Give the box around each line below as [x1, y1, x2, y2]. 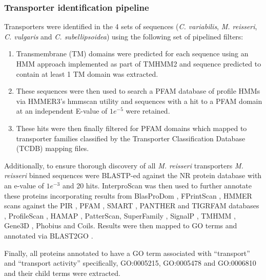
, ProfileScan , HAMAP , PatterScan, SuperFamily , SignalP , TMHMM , [4, 210, 236, 221]
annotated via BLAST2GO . [4, 230, 93, 241]
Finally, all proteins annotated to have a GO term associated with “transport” [4, 247, 250, 258]
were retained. [126, 105, 170, 116]
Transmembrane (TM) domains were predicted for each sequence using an [16, 48, 249, 59]
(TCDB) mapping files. [16, 143, 89, 154]
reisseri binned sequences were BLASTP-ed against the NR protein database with [4, 170, 262, 181]
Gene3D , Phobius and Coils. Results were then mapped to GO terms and [4, 220, 237, 231]
